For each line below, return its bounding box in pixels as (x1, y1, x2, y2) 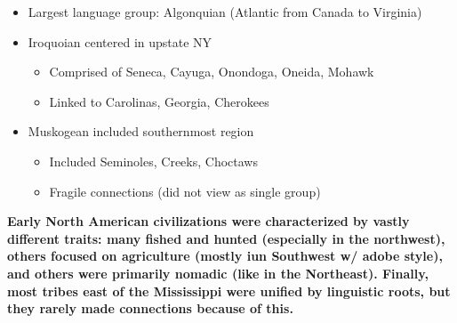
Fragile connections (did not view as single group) (49, 182, 321, 200)
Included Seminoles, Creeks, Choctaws (49, 151, 258, 170)
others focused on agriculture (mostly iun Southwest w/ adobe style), (7, 246, 443, 265)
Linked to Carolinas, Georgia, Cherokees (49, 92, 269, 110)
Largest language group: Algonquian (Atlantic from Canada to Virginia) (28, 3, 422, 20)
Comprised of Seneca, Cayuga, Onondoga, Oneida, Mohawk (49, 62, 374, 81)
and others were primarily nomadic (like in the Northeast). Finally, (7, 263, 429, 282)
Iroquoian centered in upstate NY (28, 32, 212, 51)
